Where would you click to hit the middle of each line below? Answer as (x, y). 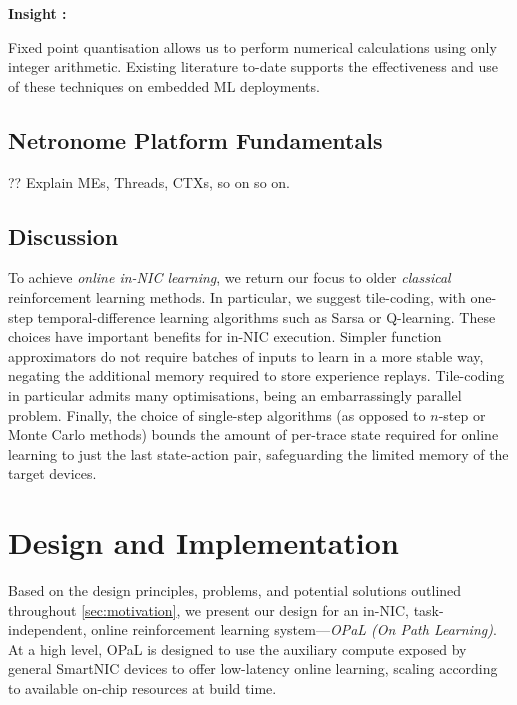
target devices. (52, 473)
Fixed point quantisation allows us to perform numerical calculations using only (252, 46)
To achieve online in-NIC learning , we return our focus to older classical (229, 277)
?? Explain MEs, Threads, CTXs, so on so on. (149, 181)
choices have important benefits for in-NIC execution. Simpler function (225, 336)
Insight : (37, 13)
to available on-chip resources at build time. (142, 688)
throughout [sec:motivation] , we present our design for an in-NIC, (208, 609)
